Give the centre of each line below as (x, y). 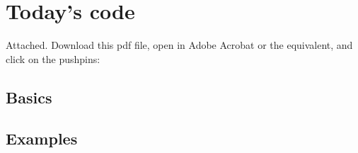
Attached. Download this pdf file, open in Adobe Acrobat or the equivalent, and (179, 45)
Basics (29, 97)
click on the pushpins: (53, 58)
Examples (42, 138)
